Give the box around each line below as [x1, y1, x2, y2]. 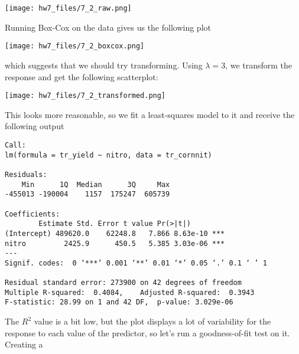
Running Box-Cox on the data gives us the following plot [5, 21, 211, 33]
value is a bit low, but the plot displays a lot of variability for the [34, 315, 271, 327]
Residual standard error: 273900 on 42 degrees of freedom [5, 278, 242, 287]
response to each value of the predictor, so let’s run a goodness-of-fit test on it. [5, 326, 290, 339]
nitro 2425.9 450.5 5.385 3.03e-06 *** [5, 239, 225, 248]
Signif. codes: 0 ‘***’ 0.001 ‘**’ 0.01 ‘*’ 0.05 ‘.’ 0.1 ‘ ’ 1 [5, 258, 267, 267]
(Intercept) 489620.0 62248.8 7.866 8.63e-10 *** [5, 229, 225, 238]
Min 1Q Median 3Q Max [21, 180, 170, 189]
